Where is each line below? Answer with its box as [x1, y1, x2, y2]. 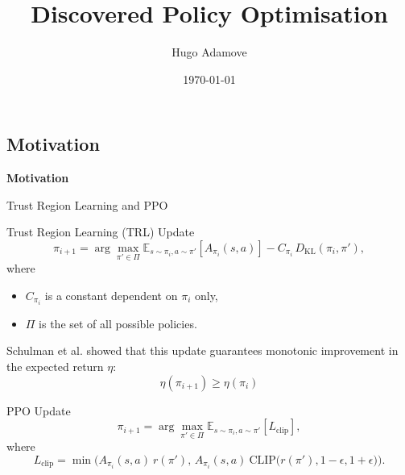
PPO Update [6, 402, 71, 419]
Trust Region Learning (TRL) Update [6, 223, 195, 240]
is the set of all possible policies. [39, 315, 197, 331]
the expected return [6, 358, 104, 374]
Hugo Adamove [172, 44, 247, 60]
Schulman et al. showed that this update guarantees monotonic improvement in [6, 342, 399, 359]
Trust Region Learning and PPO [6, 196, 168, 213]
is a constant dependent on [44, 286, 178, 303]
